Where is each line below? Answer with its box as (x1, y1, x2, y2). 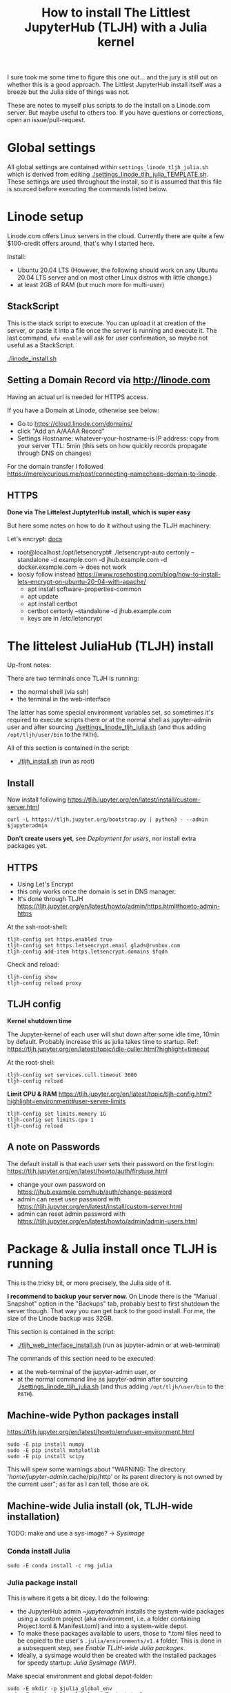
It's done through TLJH (17, 895, 83, 903)
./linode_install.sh (7, 354, 57, 362)
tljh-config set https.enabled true (7, 936, 112, 943)
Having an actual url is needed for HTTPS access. (7, 392, 149, 401)
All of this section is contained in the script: (7, 744, 130, 752)
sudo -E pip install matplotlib (7, 1447, 100, 1454)
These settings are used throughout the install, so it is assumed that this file (7, 177, 222, 186)
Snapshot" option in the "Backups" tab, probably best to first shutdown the (7, 1299, 221, 1308)
